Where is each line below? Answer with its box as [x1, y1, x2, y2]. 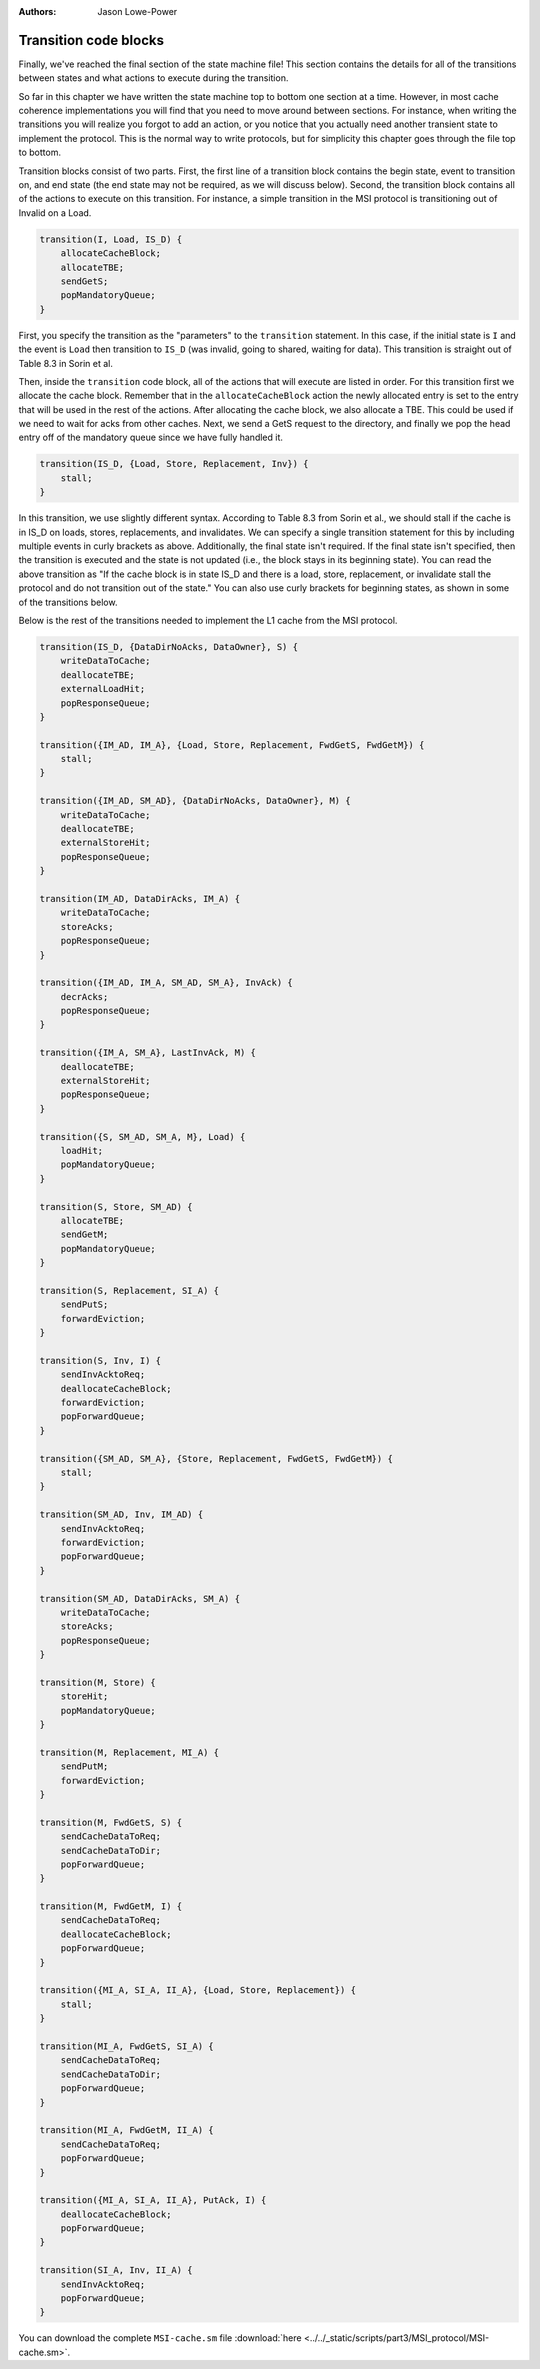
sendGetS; [60, 275, 109, 287]
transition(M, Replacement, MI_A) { [39, 1746, 220, 1758]
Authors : [18, 6, 57, 17]
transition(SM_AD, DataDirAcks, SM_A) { [39, 1593, 240, 1604]
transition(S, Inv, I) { [39, 1355, 162, 1366]
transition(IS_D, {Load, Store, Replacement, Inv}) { [39, 458, 309, 470]
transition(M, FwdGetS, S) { [39, 1816, 183, 1828]
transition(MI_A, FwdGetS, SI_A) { [39, 2041, 214, 2052]
